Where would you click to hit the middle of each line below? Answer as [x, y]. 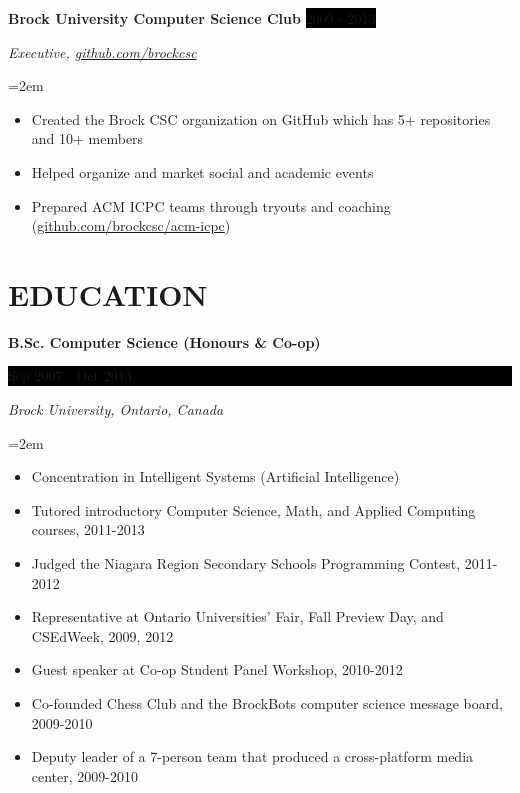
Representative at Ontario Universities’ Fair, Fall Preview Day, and [237, 616]
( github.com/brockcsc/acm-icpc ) [131, 225]
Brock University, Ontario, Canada [116, 409]
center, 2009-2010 [84, 775]
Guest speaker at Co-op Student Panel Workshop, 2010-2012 [217, 669]
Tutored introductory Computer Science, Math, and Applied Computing [253, 509]
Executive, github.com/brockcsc [102, 51]
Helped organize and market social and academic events [202, 171]
